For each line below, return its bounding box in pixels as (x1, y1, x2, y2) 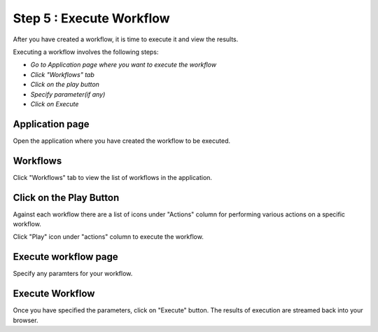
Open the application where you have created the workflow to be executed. (13, 137, 231, 145)
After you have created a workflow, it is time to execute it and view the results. (13, 35, 239, 43)
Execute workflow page (13, 251, 118, 263)
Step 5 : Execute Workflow (13, 11, 171, 26)
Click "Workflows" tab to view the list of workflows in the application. (13, 173, 213, 181)
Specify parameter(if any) (30, 90, 106, 98)
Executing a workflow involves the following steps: (13, 48, 159, 56)
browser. (13, 316, 38, 324)
